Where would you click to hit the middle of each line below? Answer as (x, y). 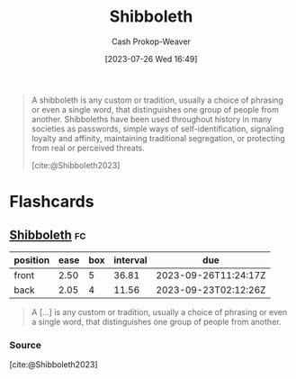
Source (26, 345)
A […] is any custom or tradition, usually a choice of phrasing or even (159, 311)
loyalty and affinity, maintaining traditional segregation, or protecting (158, 138)
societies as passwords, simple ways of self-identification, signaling (157, 129)
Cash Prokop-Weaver (151, 41)
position (32, 260)
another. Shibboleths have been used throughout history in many (152, 119)
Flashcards (52, 202)
